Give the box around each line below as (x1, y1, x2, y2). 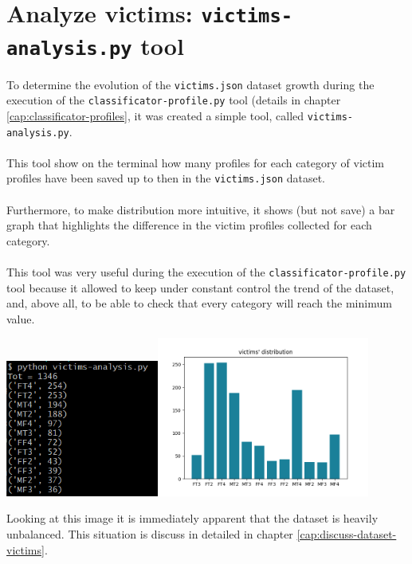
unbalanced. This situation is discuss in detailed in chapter (6, 526, 293, 542)
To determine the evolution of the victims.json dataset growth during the (6, 76, 375, 92)
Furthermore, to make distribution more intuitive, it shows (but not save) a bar (6, 201, 395, 217)
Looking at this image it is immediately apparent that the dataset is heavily (6, 510, 379, 527)
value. (6, 310, 35, 327)
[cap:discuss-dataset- (296, 526, 397, 542)
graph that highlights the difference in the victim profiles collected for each (6, 217, 372, 233)
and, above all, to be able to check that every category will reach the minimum (6, 295, 392, 311)
